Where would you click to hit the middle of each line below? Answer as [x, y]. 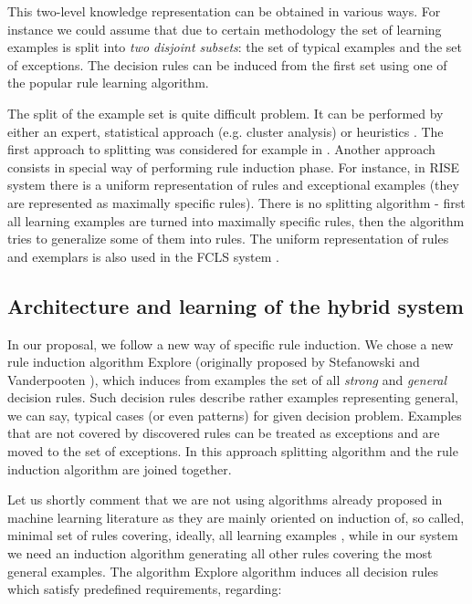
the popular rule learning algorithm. [108, 83]
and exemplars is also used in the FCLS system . [143, 256]
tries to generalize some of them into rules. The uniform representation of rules [228, 239]
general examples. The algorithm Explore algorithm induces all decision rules [223, 571]
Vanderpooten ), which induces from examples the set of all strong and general [227, 379]
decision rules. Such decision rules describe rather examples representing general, [233, 397]
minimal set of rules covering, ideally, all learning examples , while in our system [233, 535]
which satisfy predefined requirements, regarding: [145, 589]
